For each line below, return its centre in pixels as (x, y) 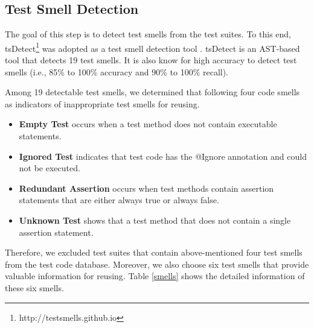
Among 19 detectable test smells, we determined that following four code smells (152, 92)
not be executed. (50, 168)
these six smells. (34, 287)
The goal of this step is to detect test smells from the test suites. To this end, (148, 34)
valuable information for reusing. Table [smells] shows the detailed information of (155, 276)
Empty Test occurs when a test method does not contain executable (148, 124)
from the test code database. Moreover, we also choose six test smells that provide (157, 264)
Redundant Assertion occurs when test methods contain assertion (146, 188)
